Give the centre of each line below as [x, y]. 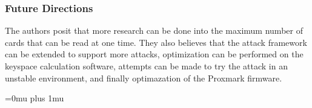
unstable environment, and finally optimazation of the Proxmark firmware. [144, 78]
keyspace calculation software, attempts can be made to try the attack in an [146, 66]
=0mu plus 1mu [35, 98]
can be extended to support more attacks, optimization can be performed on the [154, 54]
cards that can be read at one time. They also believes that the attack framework [156, 42]
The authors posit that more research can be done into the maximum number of [154, 30]
